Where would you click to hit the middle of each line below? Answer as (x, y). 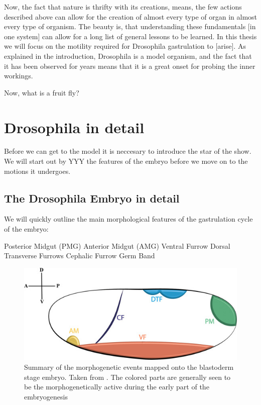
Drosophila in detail (74, 127)
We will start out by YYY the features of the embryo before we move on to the (126, 161)
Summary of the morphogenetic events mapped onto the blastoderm (129, 367)
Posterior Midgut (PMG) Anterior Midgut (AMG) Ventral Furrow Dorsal (117, 245)
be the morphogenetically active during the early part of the (117, 387)
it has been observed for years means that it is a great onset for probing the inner (130, 66)
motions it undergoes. (37, 171)
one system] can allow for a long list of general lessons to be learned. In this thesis (130, 36)
